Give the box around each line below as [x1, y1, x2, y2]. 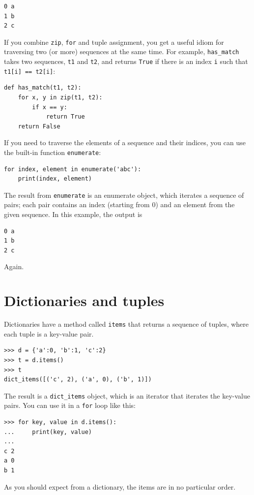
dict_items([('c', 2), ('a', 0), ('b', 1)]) [4, 376, 152, 383]
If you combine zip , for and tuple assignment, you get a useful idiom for [4, 36, 224, 47]
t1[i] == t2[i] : [4, 65, 56, 76]
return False [18, 123, 60, 130]
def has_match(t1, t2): [4, 84, 82, 92]
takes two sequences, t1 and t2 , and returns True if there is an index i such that [4, 56, 248, 66]
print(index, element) [18, 175, 92, 183]
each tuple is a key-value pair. [4, 328, 94, 339]
